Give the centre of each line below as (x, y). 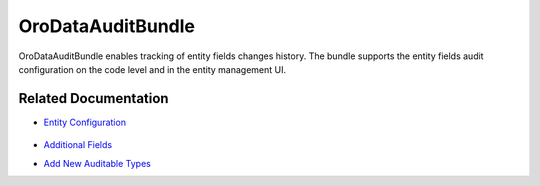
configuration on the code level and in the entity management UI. (152, 69)
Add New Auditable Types (97, 163)
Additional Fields (78, 145)
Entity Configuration (85, 122)
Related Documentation (93, 98)
